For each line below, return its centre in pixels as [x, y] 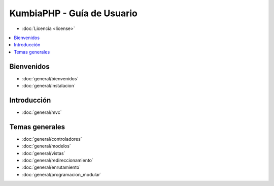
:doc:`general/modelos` [46, 146]
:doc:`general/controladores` [52, 139]
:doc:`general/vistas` [44, 153]
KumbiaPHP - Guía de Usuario [74, 13]
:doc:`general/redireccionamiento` [58, 160]
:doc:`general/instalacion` [49, 86]
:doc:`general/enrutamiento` [52, 167]
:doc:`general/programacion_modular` [62, 174]
